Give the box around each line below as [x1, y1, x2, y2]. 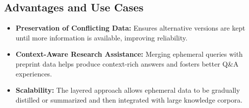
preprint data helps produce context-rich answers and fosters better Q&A [15, 58, 239, 69]
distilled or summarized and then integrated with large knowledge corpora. [15, 94, 243, 105]
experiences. [15, 68, 52, 78]
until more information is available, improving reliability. [15, 32, 188, 42]
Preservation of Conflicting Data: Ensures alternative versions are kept [15, 23, 246, 33]
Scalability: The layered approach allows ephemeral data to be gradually [15, 85, 240, 95]
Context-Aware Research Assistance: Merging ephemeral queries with [15, 49, 243, 59]
